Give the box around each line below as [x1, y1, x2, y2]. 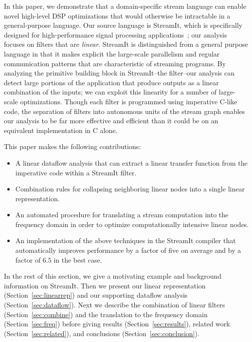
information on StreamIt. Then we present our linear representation [4, 280, 206, 290]
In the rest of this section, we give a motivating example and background [4, 271, 222, 281]
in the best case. [54, 254, 102, 265]
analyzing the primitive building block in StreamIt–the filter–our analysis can [4, 68, 235, 78]
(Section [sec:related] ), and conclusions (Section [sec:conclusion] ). [4, 328, 199, 338]
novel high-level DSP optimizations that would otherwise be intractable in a [4, 10, 231, 20]
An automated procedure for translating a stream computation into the [15, 209, 229, 220]
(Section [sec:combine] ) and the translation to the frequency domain [4, 309, 208, 319]
